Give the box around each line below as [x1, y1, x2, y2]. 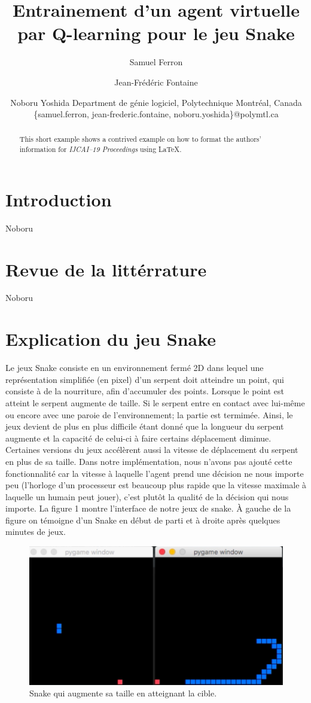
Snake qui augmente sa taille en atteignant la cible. [29, 687, 217, 699]
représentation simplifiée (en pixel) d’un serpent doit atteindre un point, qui [5, 373, 284, 385]
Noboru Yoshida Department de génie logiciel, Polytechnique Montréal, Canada [10, 96, 302, 108]
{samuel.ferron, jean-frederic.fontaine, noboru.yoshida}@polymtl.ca [33, 108, 279, 120]
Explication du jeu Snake [5, 327, 217, 351]
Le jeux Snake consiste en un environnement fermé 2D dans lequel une [5, 361, 264, 374]
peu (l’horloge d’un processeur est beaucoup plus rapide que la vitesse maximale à [5, 479, 307, 491]
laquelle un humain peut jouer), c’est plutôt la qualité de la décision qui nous [5, 490, 289, 503]
